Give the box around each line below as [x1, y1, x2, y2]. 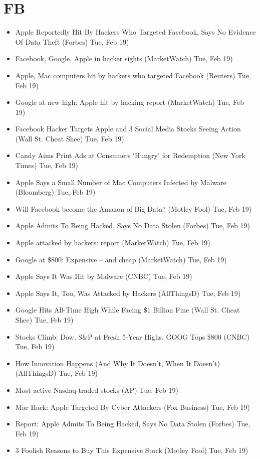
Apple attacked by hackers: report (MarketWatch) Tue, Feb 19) [15, 237, 210, 248]
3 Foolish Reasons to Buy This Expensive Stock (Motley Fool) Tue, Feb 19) [15, 445, 248, 455]
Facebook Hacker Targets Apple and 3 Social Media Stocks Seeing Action [15, 123, 241, 134]
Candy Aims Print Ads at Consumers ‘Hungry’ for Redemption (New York [15, 150, 245, 161]
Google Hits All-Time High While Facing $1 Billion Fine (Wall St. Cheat [15, 304, 240, 315]
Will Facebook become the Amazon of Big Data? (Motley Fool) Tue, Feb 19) [15, 203, 252, 214]
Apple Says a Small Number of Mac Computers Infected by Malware [15, 177, 226, 187]
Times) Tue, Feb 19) [15, 160, 78, 171]
